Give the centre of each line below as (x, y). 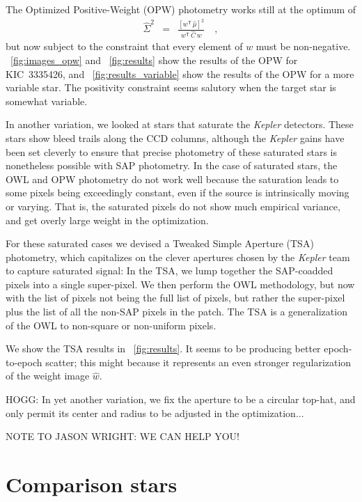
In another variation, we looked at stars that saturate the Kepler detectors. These (180, 124)
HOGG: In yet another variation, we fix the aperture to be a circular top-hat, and (181, 399)
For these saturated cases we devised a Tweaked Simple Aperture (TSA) (160, 243)
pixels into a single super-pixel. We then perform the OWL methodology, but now (180, 284)
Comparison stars (92, 484)
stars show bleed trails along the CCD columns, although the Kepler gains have (175, 138)
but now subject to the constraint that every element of (124, 46)
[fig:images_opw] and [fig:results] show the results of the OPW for (154, 60)
